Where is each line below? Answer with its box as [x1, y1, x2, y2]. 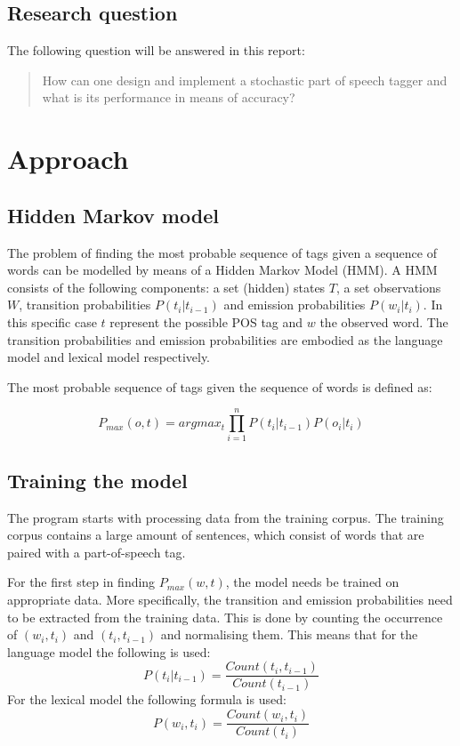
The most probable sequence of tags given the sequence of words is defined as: [7, 377, 432, 396]
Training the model [7, 466, 188, 493]
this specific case [7, 312, 97, 331]
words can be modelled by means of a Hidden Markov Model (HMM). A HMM [7, 261, 438, 279]
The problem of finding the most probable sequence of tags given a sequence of [7, 243, 437, 261]
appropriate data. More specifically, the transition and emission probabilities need [7, 590, 453, 609]
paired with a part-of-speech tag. [7, 542, 186, 561]
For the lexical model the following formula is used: [7, 690, 286, 709]
